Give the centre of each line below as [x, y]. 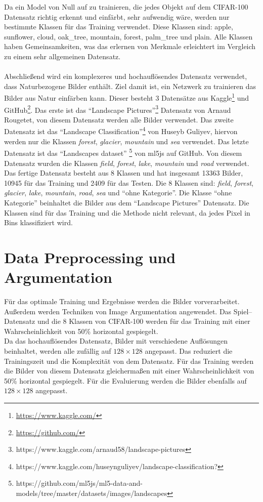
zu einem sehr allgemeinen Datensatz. [62, 56]
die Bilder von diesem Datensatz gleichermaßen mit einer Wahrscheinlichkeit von [129, 371]
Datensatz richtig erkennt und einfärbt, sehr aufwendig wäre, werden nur [117, 16]
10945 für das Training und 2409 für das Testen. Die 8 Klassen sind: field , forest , [129, 182]
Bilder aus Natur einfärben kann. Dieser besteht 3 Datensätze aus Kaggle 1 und [127, 97]
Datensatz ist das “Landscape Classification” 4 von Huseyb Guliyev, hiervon [121, 131]
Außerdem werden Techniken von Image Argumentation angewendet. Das [118, 311]
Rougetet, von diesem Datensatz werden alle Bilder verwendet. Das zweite [119, 119]
